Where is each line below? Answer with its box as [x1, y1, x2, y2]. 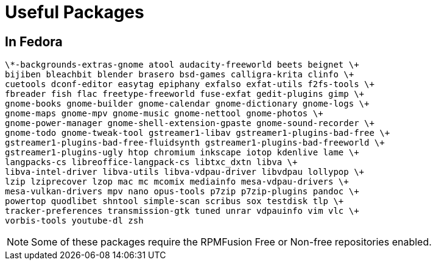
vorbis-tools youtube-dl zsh [5, 216, 144, 226]
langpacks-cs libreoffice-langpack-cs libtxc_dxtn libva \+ [5, 157, 298, 168]
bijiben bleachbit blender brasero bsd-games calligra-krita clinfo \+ [5, 69, 354, 80]
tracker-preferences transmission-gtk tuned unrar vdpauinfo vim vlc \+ [5, 206, 359, 216]
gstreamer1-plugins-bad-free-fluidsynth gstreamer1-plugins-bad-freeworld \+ [5, 138, 385, 148]
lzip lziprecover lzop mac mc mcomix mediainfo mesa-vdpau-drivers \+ [5, 177, 349, 187]
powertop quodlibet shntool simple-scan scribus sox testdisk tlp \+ [5, 196, 344, 207]
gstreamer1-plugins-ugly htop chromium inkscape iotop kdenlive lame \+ [5, 147, 359, 158]
